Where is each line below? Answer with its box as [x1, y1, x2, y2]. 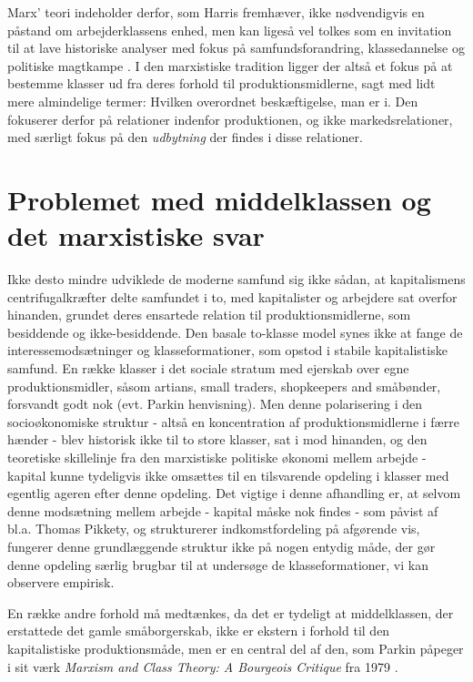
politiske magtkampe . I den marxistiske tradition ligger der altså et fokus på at [7, 56, 453, 75]
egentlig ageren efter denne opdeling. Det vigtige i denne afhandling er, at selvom [7, 484, 461, 503]
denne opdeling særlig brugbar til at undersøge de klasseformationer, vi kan [7, 555, 428, 574]
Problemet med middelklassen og [7, 180, 431, 218]
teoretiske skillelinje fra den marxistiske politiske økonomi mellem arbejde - [7, 448, 427, 466]
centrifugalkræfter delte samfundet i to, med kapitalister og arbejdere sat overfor [7, 287, 458, 306]
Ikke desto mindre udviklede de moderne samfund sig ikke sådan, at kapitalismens [7, 270, 466, 289]
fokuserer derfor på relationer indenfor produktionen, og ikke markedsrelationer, [7, 109, 453, 128]
